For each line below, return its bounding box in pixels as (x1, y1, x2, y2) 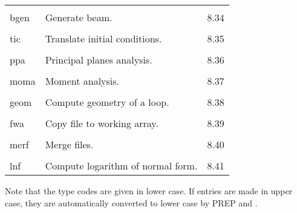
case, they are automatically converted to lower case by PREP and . (5, 196, 258, 209)
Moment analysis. (45, 74, 120, 88)
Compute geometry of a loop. (45, 95, 169, 109)
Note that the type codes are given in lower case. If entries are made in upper (5, 185, 293, 197)
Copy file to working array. (45, 116, 158, 130)
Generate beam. (45, 10, 113, 24)
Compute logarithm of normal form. (45, 159, 198, 172)
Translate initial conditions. (45, 31, 162, 45)
